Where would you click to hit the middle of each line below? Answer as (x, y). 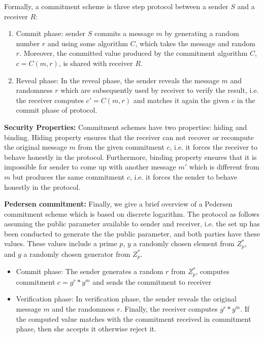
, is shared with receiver (96, 63)
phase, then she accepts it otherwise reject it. (86, 329)
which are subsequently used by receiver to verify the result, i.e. (160, 90)
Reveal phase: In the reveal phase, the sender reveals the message (118, 80)
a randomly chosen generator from (77, 254)
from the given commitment (121, 147)
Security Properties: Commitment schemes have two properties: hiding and (126, 127)
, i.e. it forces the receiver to (213, 147)
